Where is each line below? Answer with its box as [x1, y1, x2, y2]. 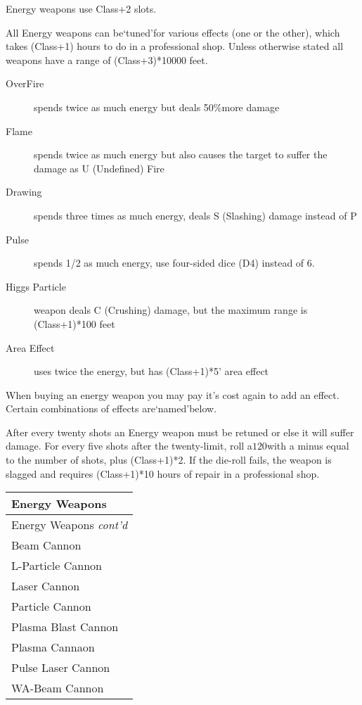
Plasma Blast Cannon [11, 618, 119, 635]
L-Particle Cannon [11, 557, 102, 574]
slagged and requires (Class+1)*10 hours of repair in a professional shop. [6, 466, 320, 481]
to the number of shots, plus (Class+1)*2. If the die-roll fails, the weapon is [6, 452, 332, 467]
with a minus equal [266, 438, 349, 453]
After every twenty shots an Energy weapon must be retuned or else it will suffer [6, 424, 354, 439]
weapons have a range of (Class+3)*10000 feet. [6, 52, 208, 67]
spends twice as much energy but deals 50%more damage [34, 99, 280, 114]
